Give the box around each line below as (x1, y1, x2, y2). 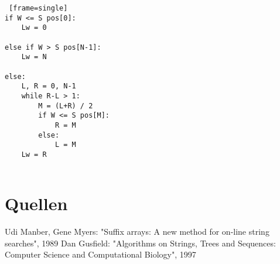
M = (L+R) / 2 (38, 101, 93, 110)
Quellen (5, 191, 68, 215)
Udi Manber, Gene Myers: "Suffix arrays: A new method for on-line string (5, 225, 269, 238)
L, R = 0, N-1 (21, 82, 76, 91)
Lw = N (21, 53, 47, 61)
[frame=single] (9, 4, 68, 12)
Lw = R (21, 150, 47, 159)
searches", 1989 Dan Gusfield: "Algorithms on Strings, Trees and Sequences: (5, 236, 276, 249)
